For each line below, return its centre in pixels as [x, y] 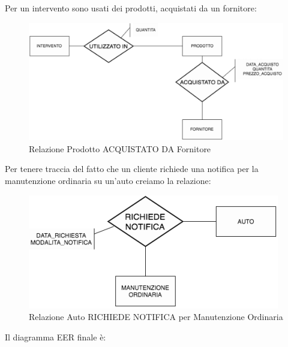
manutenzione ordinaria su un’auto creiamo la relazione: [108, 180]
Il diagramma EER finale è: [55, 337]
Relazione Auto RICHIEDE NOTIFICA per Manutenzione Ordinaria [156, 317]
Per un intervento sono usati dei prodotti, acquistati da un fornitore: [131, 8]
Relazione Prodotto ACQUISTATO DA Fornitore [120, 148]
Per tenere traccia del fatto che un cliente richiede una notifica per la [132, 169]
